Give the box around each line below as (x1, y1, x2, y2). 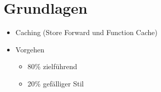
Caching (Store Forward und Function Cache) (15, 27, 157, 38)
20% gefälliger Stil (27, 78, 84, 88)
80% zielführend (27, 61, 77, 72)
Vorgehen (15, 44, 45, 54)
